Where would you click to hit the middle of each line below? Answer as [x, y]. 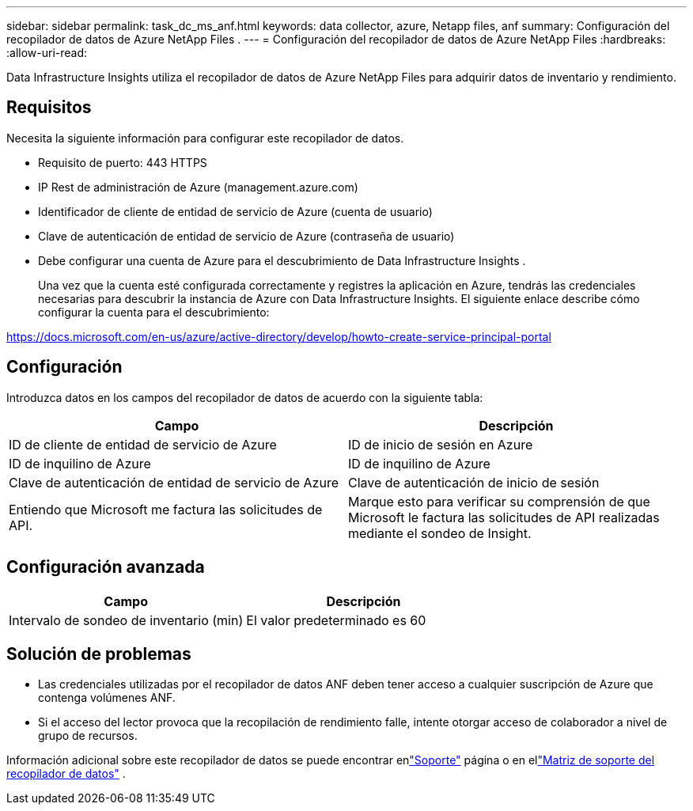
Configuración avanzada [106, 567]
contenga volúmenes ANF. [107, 698]
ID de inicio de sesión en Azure [441, 444]
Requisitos [49, 108]
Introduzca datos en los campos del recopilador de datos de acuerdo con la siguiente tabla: [245, 397]
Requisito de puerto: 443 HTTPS [123, 162]
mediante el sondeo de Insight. [440, 533]
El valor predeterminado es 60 [336, 620]
